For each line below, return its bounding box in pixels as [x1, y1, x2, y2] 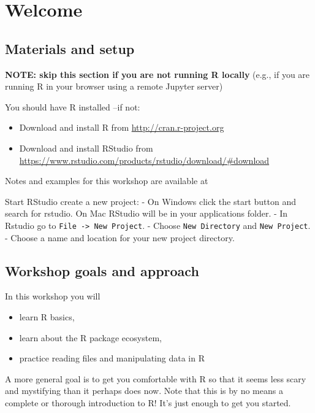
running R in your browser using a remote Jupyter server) [5, 80, 223, 93]
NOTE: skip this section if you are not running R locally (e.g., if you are [5, 68, 310, 80]
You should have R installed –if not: [5, 100, 140, 113]
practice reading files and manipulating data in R [19, 352, 205, 365]
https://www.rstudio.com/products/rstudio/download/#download [19, 153, 270, 166]
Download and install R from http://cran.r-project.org [19, 121, 224, 134]
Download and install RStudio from [19, 141, 153, 154]
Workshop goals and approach [5, 261, 199, 280]
